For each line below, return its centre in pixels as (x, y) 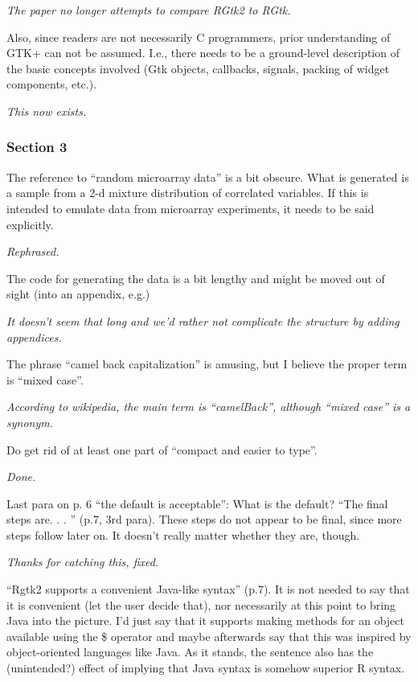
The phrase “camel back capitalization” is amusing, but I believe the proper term (207, 364)
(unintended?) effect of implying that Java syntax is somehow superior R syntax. (206, 668)
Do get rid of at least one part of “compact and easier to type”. (162, 449)
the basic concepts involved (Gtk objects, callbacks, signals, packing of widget (198, 68)
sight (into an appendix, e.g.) (78, 294)
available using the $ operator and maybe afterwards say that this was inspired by (209, 636)
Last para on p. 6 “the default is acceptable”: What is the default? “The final (197, 503)
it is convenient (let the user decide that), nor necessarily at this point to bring (201, 604)
